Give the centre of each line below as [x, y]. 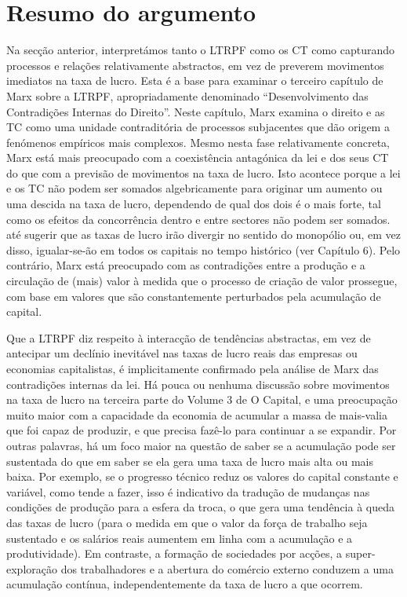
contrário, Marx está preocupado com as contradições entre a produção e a [186, 265]
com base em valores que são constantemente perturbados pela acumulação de [194, 296]
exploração [32, 568]
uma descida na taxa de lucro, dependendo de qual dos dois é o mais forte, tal [194, 204]
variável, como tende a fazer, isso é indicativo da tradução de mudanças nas [188, 491]
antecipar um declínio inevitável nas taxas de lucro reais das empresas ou [182, 353]
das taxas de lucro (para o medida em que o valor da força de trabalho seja [187, 522]
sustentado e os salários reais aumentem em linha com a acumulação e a [180, 538]
